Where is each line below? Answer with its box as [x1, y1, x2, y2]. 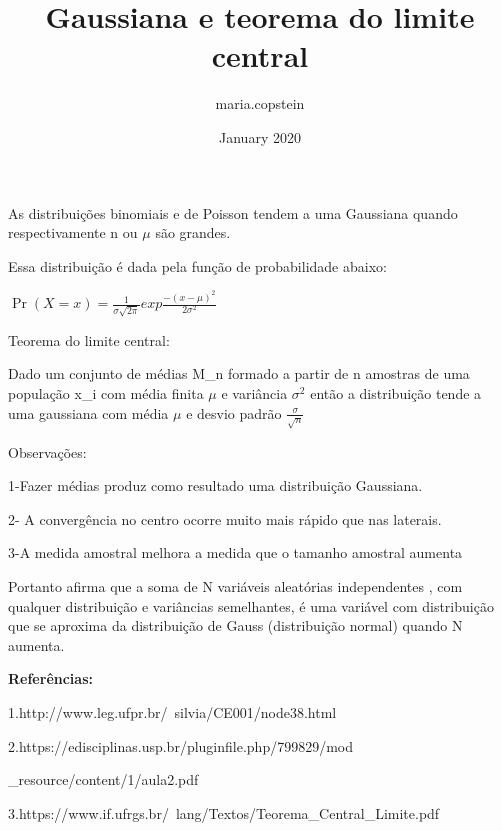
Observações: [8, 441, 87, 462]
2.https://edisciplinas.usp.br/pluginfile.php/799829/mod [8, 735, 354, 756]
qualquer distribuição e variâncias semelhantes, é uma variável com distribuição [8, 595, 494, 616]
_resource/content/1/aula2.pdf [8, 769, 199, 790]
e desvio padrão [186, 402, 282, 423]
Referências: [8, 668, 93, 689]
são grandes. [155, 222, 231, 243]
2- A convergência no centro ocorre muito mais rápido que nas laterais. [8, 508, 442, 529]
